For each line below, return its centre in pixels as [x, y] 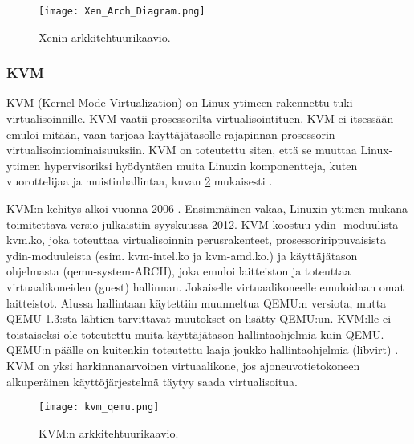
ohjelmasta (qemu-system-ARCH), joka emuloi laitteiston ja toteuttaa [179, 271]
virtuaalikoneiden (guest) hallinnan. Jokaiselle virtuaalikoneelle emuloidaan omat [205, 287]
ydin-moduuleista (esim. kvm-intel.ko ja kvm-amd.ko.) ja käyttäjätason [182, 255]
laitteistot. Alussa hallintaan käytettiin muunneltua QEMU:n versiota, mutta [197, 302]
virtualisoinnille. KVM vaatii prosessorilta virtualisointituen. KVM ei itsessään [200, 118]
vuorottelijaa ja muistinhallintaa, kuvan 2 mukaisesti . [140, 181]
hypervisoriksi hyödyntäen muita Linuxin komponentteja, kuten [201, 165]
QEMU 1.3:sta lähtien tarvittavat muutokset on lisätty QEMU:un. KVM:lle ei [199, 318]
